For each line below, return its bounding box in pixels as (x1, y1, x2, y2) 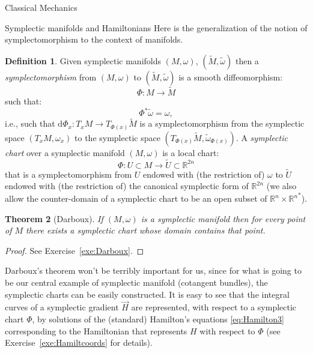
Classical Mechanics (5, 1, 77, 13)
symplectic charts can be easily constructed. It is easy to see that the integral (5, 288, 290, 300)
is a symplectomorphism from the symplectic (139, 117, 305, 130)
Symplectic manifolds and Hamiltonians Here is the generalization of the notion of (5, 21, 308, 34)
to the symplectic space (74, 131, 160, 143)
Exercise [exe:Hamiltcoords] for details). (5, 336, 153, 349)
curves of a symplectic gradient (5, 301, 119, 313)
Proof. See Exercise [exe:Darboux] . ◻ (5, 244, 144, 256)
